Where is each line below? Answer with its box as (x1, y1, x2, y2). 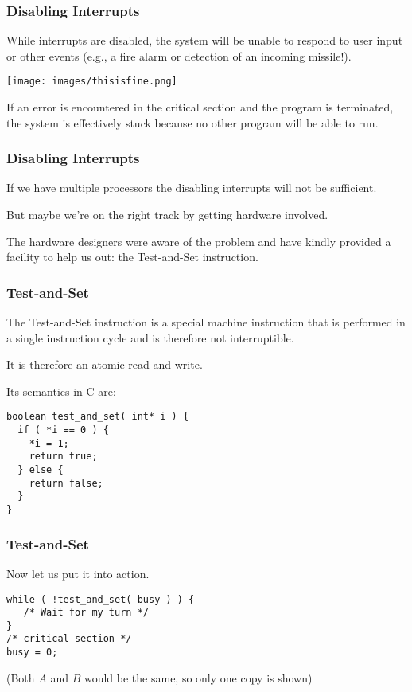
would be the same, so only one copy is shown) (84, 669, 313, 686)
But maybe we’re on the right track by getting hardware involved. (6, 206, 328, 223)
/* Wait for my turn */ (23, 607, 149, 619)
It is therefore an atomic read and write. (6, 356, 203, 373)
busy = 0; (6, 647, 58, 659)
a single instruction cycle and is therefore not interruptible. (6, 329, 294, 346)
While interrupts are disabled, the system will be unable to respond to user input (6, 32, 403, 49)
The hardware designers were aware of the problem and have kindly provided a (6, 233, 391, 249)
